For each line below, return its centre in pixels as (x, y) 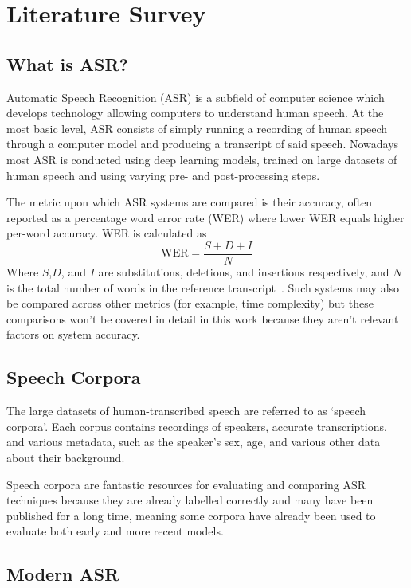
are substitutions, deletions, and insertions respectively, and (244, 271)
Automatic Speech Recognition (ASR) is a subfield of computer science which (196, 97)
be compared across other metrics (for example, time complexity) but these (190, 303)
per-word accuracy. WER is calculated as (107, 233)
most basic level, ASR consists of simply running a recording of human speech (197, 128)
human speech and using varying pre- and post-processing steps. (163, 175)
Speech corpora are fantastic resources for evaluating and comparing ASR (186, 484)
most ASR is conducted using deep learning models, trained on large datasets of (202, 159)
